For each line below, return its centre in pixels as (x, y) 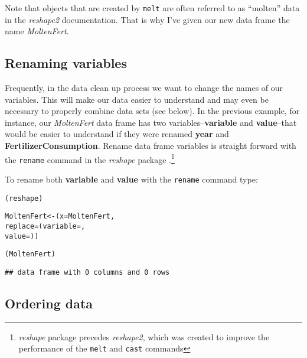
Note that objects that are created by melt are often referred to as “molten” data (152, 8)
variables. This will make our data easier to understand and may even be (137, 99)
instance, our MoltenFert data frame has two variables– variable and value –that (151, 122)
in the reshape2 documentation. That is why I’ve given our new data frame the (147, 19)
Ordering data (49, 303)
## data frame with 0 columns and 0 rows (87, 272)
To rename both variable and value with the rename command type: (131, 179)
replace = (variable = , (45, 226)
